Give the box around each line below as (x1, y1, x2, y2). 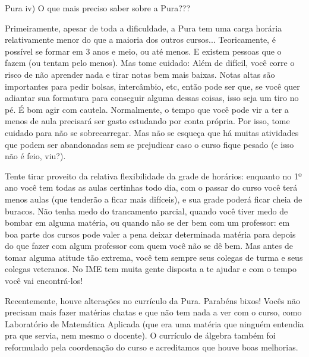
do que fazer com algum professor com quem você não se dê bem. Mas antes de (5, 239, 293, 252)
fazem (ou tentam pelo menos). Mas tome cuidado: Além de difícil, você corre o (5, 56, 295, 69)
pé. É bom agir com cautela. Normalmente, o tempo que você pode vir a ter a (5, 103, 289, 115)
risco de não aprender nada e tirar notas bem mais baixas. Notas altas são (5, 68, 275, 80)
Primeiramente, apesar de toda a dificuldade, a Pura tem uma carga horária (5, 21, 282, 34)
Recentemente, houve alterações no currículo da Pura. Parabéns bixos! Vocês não (5, 294, 300, 307)
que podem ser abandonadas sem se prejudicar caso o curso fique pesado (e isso (5, 138, 294, 150)
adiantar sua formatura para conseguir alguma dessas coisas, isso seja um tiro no (5, 91, 299, 104)
